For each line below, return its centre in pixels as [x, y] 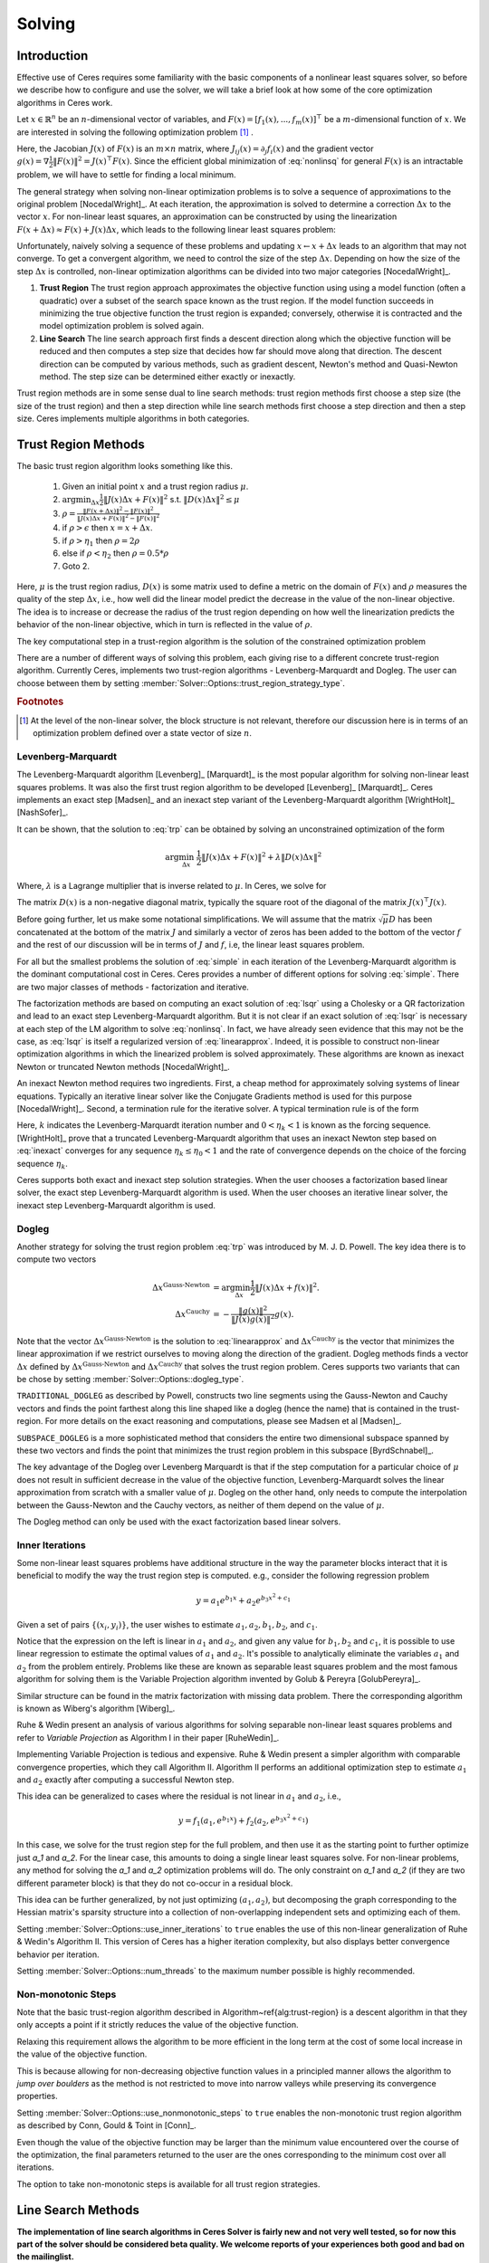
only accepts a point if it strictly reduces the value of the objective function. [158, 2025]
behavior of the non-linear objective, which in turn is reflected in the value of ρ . [164, 625]
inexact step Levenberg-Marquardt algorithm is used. [116, 1205]
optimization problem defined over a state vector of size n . [143, 733]
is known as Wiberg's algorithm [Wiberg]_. [96, 1708]
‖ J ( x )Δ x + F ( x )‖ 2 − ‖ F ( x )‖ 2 [119, 518]
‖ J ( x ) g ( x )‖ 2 [253, 1319]
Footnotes [40, 702]
